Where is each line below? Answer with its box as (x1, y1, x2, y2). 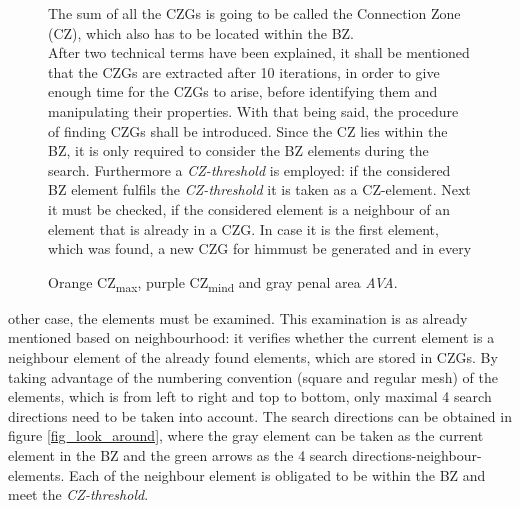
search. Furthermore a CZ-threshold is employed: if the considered (48, 159, 451, 180)
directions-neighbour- (352, 445, 482, 465)
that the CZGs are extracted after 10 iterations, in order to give (48, 61, 440, 82)
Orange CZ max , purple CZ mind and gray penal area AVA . (48, 271, 398, 295)
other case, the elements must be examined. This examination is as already (8, 307, 468, 328)
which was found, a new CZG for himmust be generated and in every (48, 238, 472, 259)
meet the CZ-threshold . (8, 484, 149, 505)
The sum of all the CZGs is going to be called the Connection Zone (48, 3, 461, 23)
